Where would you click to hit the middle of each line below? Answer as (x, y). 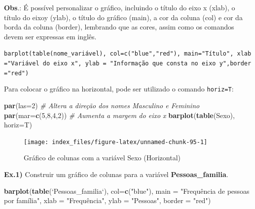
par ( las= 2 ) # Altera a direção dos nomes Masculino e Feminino (102, 105)
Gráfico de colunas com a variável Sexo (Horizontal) (102, 158)
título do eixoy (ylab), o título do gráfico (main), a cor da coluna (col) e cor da (123, 17)
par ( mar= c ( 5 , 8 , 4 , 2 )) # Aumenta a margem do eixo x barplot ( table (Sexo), (119, 115)
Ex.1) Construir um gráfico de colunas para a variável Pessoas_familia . (116, 174)
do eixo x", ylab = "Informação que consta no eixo (129, 64)
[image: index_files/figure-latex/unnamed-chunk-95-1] (116, 142)
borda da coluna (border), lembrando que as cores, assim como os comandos (119, 27)
